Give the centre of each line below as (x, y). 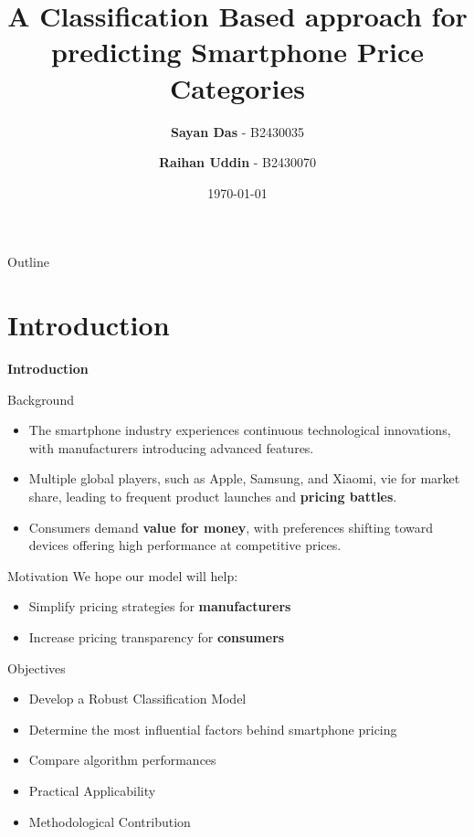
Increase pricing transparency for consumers (157, 636)
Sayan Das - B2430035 (237, 131)
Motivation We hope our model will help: (123, 575)
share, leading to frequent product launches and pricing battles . (213, 496)
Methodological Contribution (110, 821)
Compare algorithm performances (122, 760)
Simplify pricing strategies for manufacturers (160, 606)
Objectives (37, 667)
